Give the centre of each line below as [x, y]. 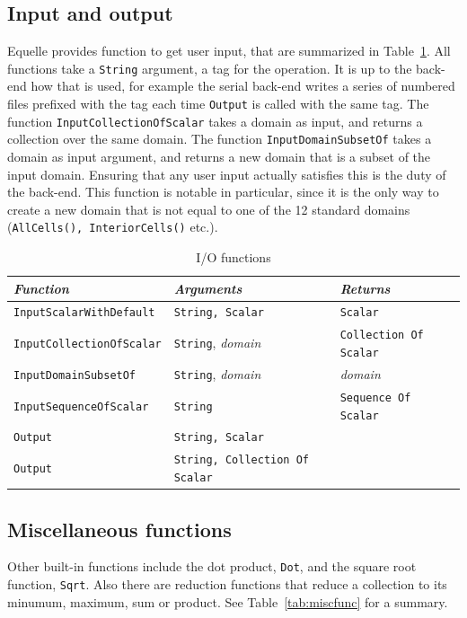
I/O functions [233, 257]
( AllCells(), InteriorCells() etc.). [113, 227]
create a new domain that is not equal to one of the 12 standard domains [209, 209]
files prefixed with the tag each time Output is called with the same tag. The [218, 104]
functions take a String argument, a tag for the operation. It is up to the [210, 68]
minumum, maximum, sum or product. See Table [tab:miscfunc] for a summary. [228, 601]
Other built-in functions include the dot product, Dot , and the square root [212, 566]
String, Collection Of [241, 460]
